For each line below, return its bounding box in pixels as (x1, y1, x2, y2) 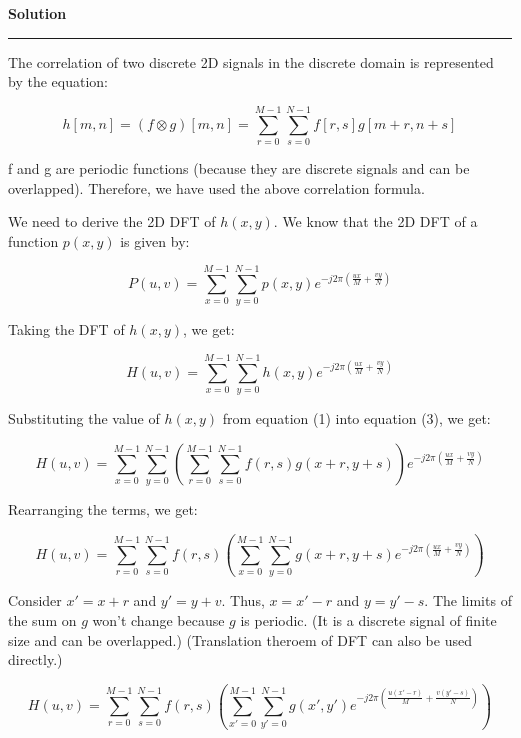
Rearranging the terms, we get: (8, 499, 198, 520)
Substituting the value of (8, 408, 160, 429)
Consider (8, 590, 62, 611)
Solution (8, 3, 67, 23)
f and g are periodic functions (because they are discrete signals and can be (8, 157, 470, 178)
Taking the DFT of (8, 319, 125, 340)
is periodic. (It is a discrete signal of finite (240, 609, 497, 630)
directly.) (8, 649, 63, 670)
